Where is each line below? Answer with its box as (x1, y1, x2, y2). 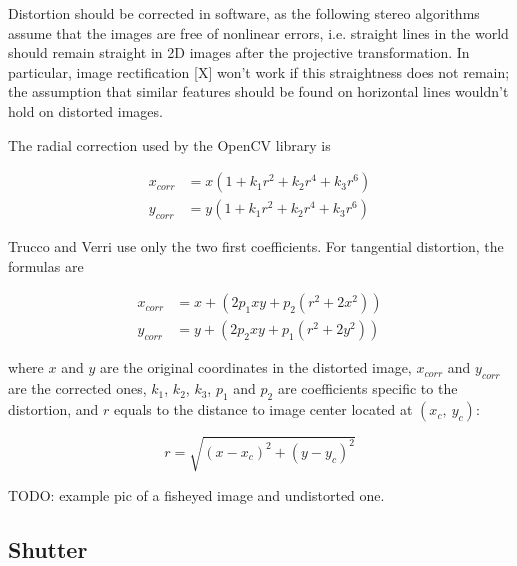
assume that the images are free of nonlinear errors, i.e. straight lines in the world (8, 22, 509, 43)
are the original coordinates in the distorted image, (99, 357, 412, 378)
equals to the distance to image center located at (114, 399, 413, 420)
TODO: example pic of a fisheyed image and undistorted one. (8, 484, 385, 505)
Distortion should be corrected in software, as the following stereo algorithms (8, 3, 480, 23)
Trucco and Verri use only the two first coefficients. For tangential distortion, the (8, 236, 504, 257)
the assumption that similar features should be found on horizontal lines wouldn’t (8, 81, 509, 102)
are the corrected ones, (8, 378, 147, 399)
